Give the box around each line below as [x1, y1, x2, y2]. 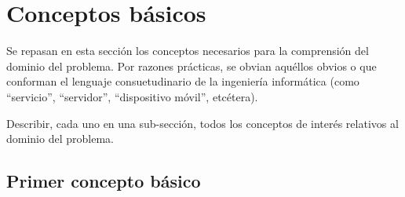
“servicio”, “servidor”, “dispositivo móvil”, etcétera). [6, 88, 258, 104]
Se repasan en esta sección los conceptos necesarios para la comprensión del [6, 42, 369, 59]
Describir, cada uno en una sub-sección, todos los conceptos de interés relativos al [6, 115, 399, 131]
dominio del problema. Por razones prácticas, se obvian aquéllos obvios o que [6, 57, 377, 74]
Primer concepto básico [6, 169, 201, 193]
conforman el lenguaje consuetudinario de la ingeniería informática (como [6, 73, 359, 89]
